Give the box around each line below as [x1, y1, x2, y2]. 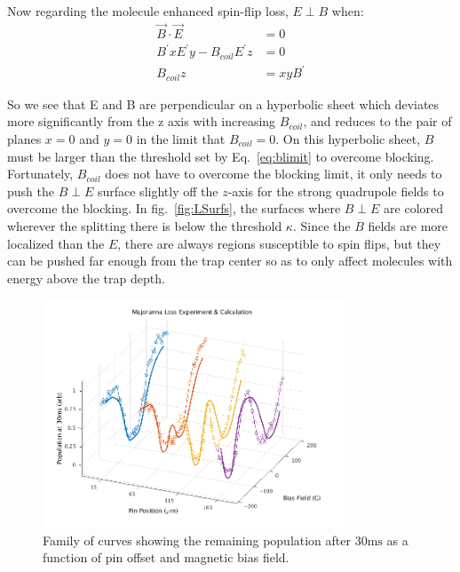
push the [7, 181, 54, 200]
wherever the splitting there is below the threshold [7, 216, 282, 234]
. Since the [292, 216, 351, 234]
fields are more [368, 216, 448, 234]
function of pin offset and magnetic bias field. [43, 548, 289, 567]
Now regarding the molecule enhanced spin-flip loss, [7, 2, 289, 20]
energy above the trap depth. [7, 268, 165, 287]
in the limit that [136, 130, 226, 147]
